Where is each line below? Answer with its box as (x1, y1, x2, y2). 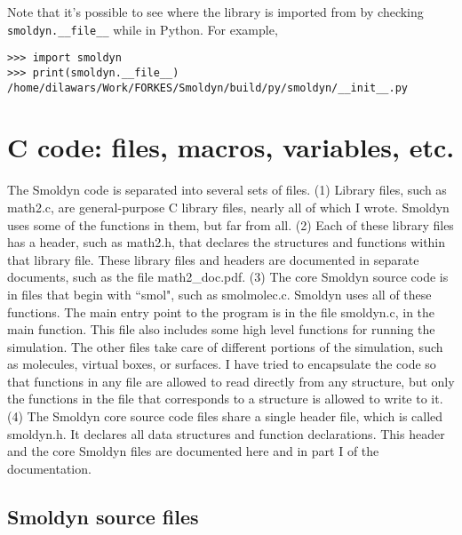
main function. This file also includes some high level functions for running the (7, 320, 435, 339)
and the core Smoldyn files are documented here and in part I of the (7, 442, 379, 460)
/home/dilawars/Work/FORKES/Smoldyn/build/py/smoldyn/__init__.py (7, 81, 409, 94)
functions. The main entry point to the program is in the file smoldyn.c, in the (7, 302, 435, 321)
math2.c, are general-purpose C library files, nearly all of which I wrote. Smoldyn (7, 197, 450, 216)
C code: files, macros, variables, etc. (7, 129, 455, 165)
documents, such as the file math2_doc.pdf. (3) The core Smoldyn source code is (7, 267, 449, 286)
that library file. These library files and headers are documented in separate (7, 250, 419, 268)
